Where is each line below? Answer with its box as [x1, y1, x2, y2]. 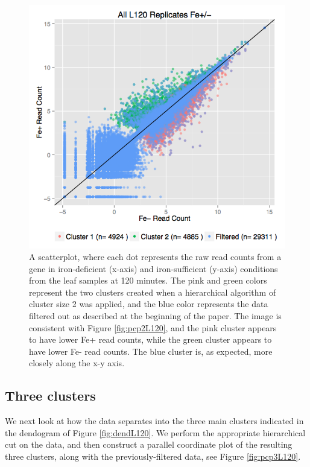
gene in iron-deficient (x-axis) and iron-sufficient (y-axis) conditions [29, 262, 278, 275]
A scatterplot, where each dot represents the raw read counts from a [29, 250, 282, 263]
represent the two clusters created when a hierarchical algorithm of [29, 285, 276, 298]
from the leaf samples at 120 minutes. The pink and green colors [29, 274, 267, 287]
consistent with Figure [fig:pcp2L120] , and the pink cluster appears [29, 321, 277, 334]
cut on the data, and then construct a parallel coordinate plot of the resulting [5, 438, 293, 451]
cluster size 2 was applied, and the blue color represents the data [29, 297, 268, 310]
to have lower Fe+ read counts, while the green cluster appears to [29, 333, 272, 346]
